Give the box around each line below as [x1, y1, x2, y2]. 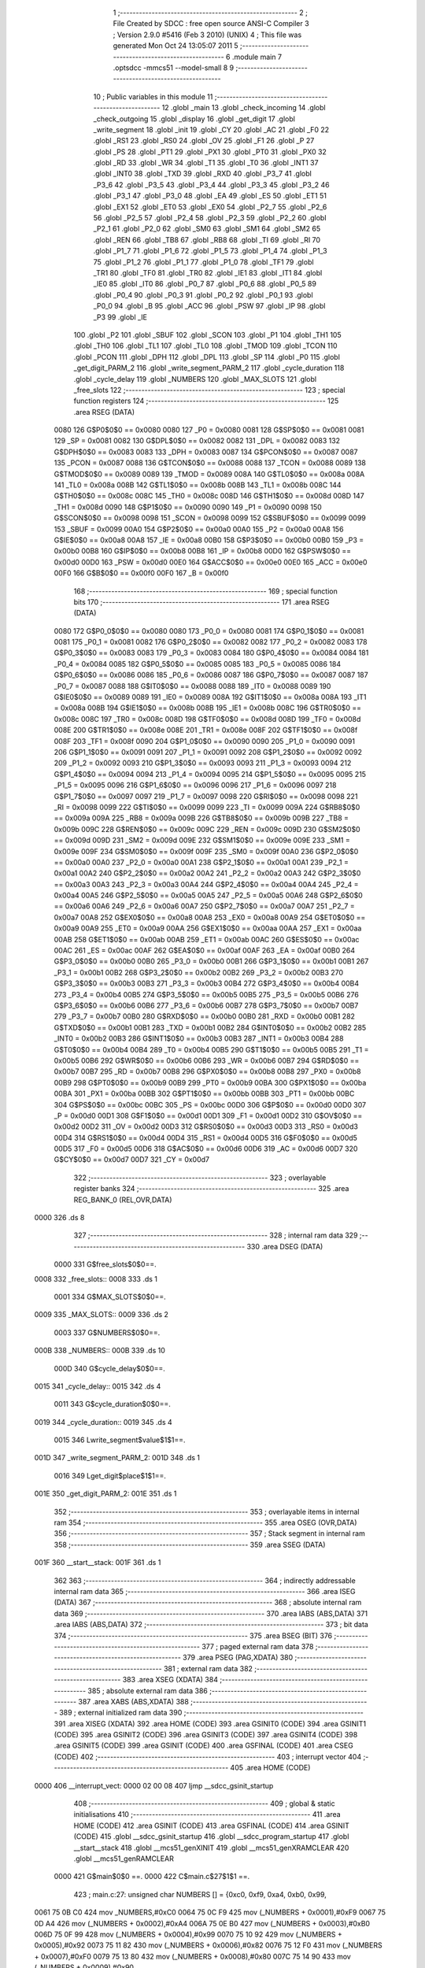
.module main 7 [231, 52, 283, 61]
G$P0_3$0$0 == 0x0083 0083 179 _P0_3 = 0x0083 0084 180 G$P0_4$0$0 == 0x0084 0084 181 [54, 648, 369, 657]
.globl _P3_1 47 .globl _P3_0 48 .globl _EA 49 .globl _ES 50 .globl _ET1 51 [93, 191, 327, 201]
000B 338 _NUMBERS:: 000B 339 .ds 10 [34, 1346, 165, 1356]
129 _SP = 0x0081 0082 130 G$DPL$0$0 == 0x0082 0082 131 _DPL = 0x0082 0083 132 [54, 436, 341, 446]
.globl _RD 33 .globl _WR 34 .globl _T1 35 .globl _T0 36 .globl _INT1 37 [93, 158, 319, 168]
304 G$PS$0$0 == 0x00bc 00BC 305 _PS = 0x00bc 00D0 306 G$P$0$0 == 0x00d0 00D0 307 [54, 1100, 366, 1109]
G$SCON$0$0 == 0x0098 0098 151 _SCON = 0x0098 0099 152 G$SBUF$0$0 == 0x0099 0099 [54, 513, 366, 523]
